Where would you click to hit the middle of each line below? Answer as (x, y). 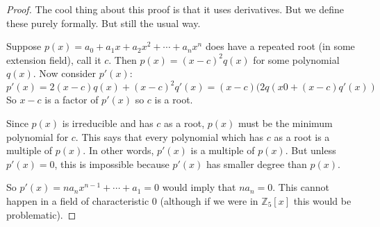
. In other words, (118, 150)
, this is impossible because (112, 163)
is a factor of (72, 100)
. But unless (311, 150)
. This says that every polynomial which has (170, 136)
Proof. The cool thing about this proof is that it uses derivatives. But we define (175, 9)
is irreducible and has (108, 123)
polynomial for (38, 136)
